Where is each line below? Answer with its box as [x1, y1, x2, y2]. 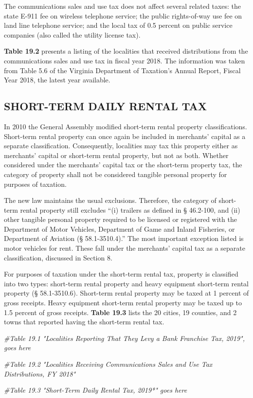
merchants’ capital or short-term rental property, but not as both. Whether [4, 150, 229, 160]
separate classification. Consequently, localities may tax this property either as [4, 140, 238, 151]
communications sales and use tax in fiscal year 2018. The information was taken [4, 55, 245, 65]
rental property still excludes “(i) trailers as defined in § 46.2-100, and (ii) [20, 204, 240, 215]
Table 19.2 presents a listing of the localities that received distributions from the [4, 46, 248, 56]
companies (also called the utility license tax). [4, 29, 141, 40]
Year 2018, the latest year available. [4, 75, 110, 85]
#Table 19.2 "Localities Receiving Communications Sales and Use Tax [4, 359, 213, 369]
